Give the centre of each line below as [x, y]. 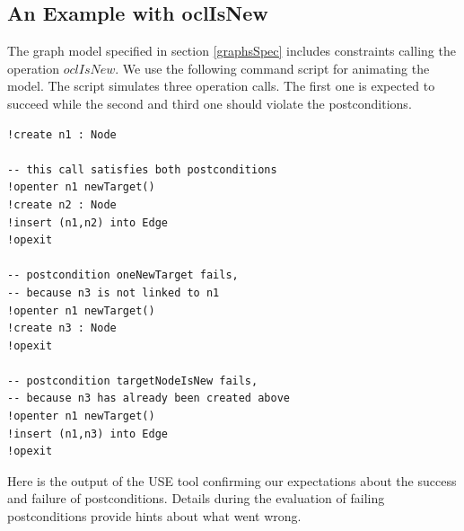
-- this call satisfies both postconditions [142, 169]
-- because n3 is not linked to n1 [114, 292]
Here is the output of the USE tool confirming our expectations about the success [232, 480]
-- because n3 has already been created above [149, 398]
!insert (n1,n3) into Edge [88, 434]
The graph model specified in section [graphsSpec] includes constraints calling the [232, 51]
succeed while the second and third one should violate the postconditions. [210, 103]
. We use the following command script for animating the [272, 68]
